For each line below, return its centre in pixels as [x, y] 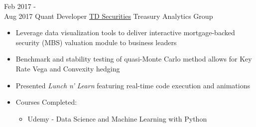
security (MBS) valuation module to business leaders [96, 42]
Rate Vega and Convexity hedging [68, 68]
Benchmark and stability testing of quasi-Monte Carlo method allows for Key [134, 59]
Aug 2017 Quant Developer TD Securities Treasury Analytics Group [109, 16]
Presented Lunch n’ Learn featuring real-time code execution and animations [133, 85]
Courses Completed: [46, 102]
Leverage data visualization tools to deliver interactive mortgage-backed [125, 32]
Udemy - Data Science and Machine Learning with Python [117, 118]
